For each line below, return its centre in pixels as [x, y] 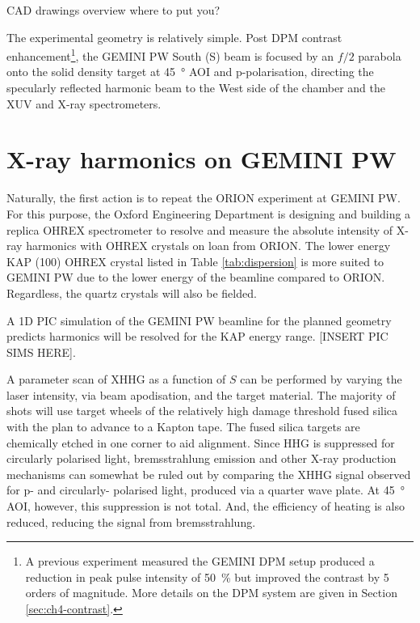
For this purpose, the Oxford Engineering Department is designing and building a [209, 213]
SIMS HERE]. [41, 352]
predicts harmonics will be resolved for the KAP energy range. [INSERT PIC [197, 336]
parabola [380, 55]
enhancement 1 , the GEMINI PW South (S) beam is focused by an [170, 55]
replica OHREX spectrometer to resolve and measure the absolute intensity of [200, 229]
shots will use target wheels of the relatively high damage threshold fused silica [202, 411]
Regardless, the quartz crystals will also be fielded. [132, 292]
